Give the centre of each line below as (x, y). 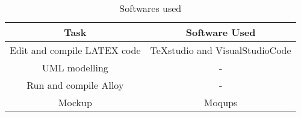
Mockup (75, 102)
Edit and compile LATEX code (75, 50)
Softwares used (150, 8)
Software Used (221, 32)
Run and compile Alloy (75, 85)
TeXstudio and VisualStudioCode (221, 50)
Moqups (221, 102)
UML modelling (75, 67)
